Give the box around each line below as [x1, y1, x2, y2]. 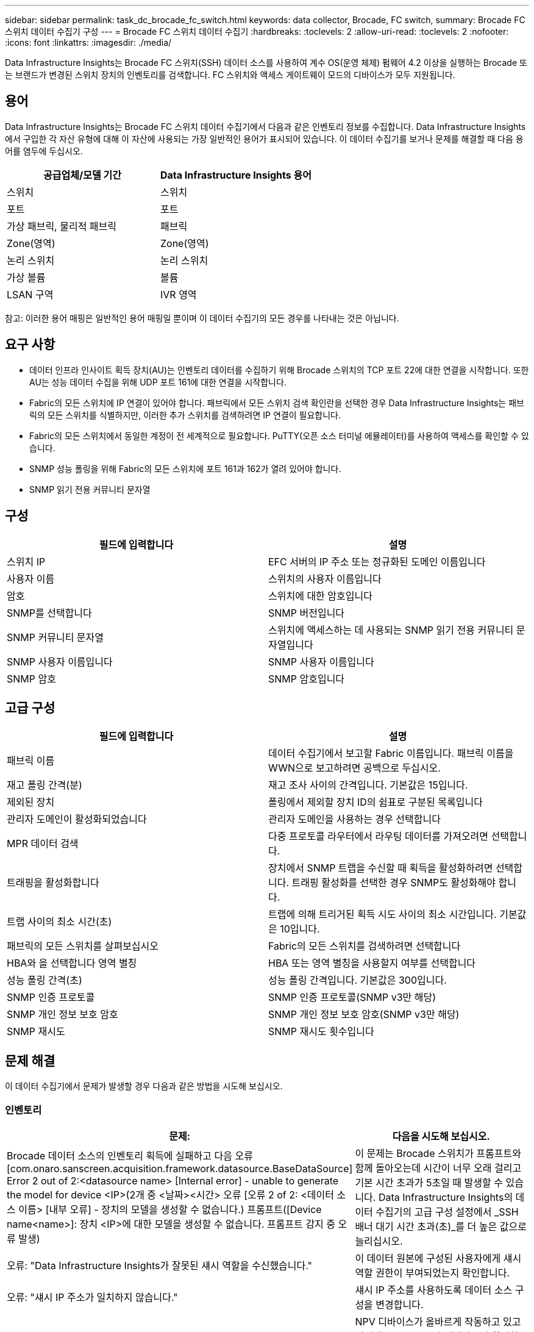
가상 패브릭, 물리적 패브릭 [7, 220, 117, 232]
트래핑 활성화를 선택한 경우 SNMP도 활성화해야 [291, 876, 496, 889]
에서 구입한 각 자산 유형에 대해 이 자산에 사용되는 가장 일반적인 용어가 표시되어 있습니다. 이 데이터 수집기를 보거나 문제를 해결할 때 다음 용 [5, 133, 524, 144]
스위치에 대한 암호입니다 [268, 589, 372, 602]
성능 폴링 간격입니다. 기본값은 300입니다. [268, 974, 447, 987]
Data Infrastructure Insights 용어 [160, 168, 311, 181]
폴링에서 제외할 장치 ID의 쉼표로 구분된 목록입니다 [268, 796, 483, 809]
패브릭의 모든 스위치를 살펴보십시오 [7, 940, 159, 953]
